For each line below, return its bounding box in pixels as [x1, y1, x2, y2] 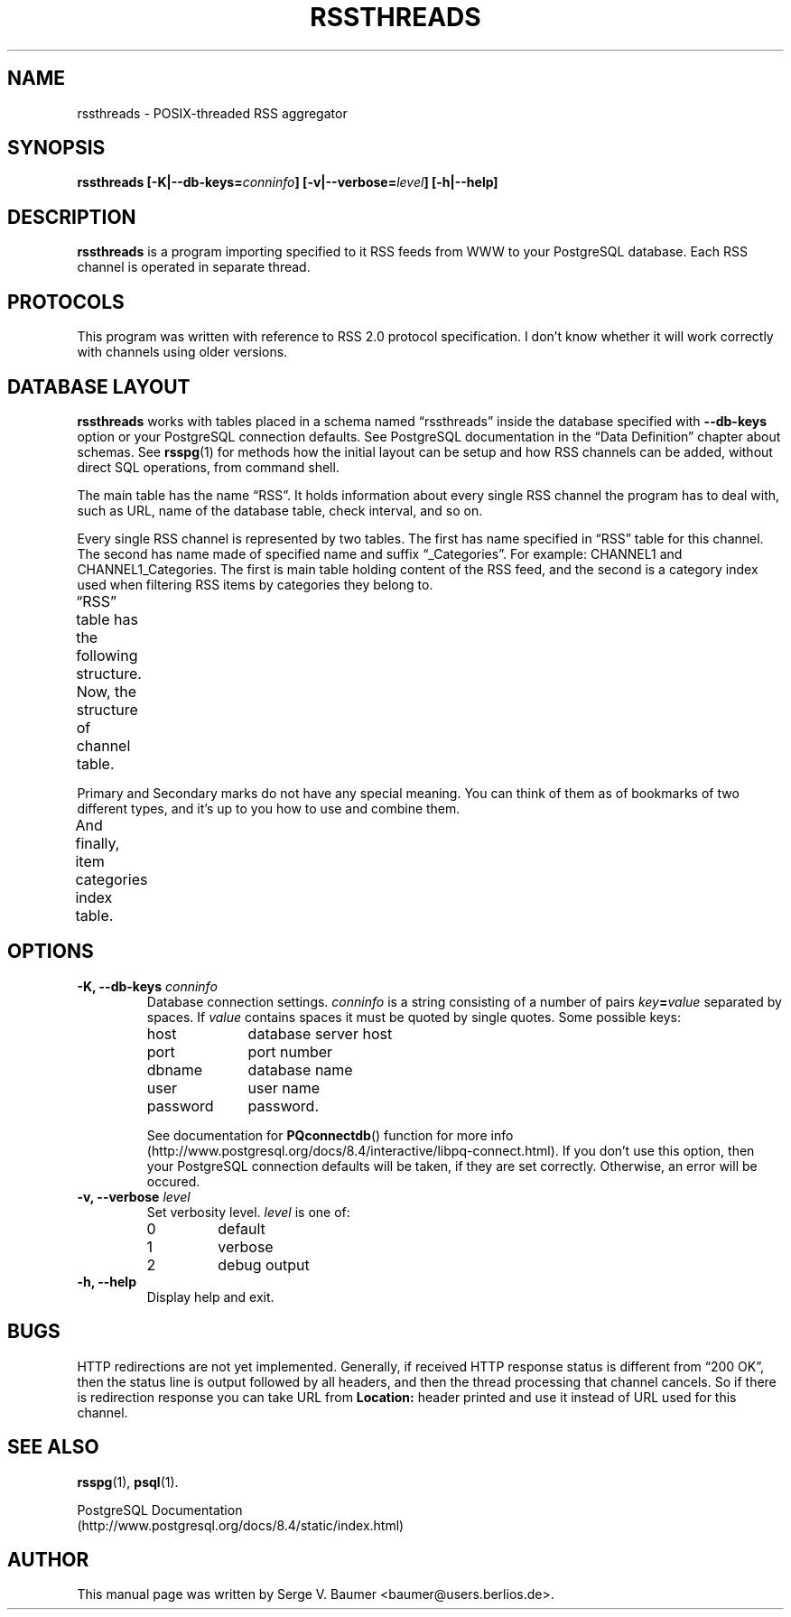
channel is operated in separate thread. [77, 259, 311, 275]
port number [247, 1042, 333, 1061]
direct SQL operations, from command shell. [77, 459, 340, 475]
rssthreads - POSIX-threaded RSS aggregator [77, 105, 348, 121]
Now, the [76, 682, 137, 701]
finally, [75, 833, 120, 852]
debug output [218, 1255, 310, 1274]
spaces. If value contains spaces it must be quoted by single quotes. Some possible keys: [146, 1008, 681, 1025]
